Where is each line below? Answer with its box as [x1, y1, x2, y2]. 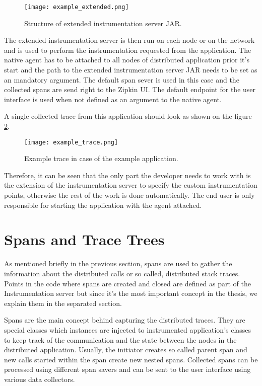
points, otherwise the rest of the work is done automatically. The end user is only [4, 190, 255, 200]
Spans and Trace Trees [4, 229, 165, 250]
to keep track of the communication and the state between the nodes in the [4, 334, 237, 345]
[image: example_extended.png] [24, 4, 129, 11]
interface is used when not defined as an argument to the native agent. [4, 94, 222, 104]
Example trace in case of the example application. [24, 153, 178, 164]
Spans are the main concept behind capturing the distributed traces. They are [4, 315, 245, 325]
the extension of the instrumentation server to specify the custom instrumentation [4, 180, 257, 190]
